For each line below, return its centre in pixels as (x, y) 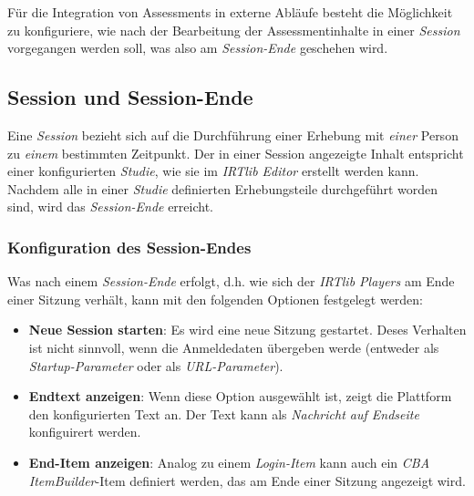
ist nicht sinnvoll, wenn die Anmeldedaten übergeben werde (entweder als (234, 347)
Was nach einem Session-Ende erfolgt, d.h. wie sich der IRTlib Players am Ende (231, 281)
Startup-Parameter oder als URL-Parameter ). (156, 365)
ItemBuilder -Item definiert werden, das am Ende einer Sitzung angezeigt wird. (247, 480)
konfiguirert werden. (85, 432)
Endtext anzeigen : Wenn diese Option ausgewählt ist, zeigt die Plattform (240, 396)
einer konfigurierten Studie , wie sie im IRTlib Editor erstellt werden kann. (213, 171)
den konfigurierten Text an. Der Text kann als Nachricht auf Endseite (224, 413)
